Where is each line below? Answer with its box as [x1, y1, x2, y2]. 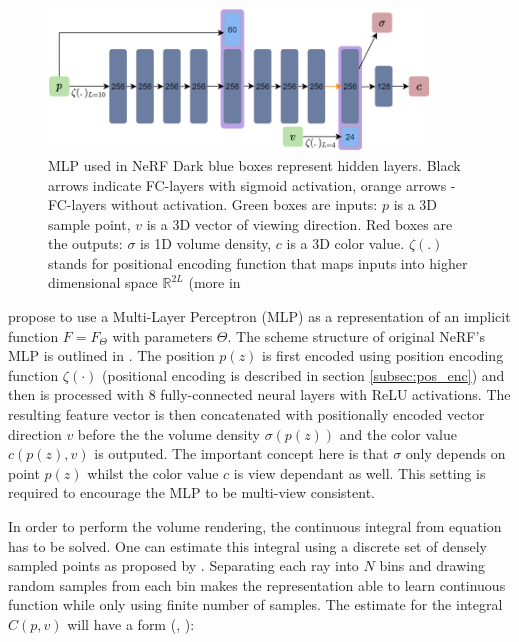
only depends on [405, 443, 506, 464]
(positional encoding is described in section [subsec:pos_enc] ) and [102, 364, 505, 385]
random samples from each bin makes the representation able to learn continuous [8, 574, 506, 595]
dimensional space [48, 272, 158, 293]
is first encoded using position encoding [262, 345, 504, 366]
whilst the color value [87, 462, 219, 483]
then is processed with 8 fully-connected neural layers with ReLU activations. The [8, 384, 511, 405]
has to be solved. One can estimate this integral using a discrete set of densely [8, 535, 487, 556]
